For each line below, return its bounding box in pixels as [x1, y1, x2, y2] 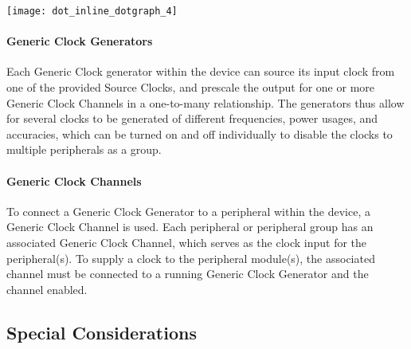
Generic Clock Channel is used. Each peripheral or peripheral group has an [6, 218, 374, 235]
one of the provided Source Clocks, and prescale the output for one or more [6, 79, 374, 96]
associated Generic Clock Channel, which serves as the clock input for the [6, 234, 367, 250]
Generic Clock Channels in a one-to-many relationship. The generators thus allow [6, 94, 405, 111]
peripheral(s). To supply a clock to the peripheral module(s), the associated [6, 249, 375, 266]
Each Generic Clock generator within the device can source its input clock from [6, 63, 395, 80]
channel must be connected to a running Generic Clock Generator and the [6, 265, 369, 282]
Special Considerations [6, 320, 197, 344]
